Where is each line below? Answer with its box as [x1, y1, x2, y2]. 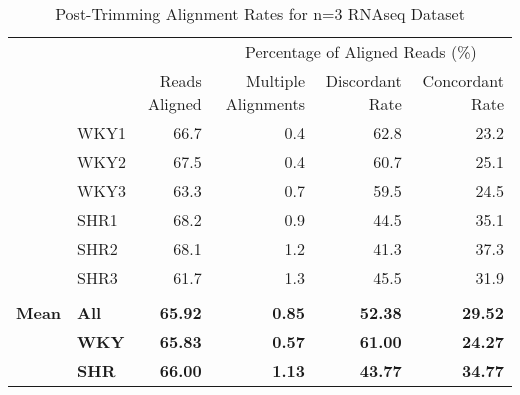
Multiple [245, 69, 306, 92]
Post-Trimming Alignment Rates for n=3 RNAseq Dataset [55, 2, 465, 25]
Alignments [225, 92, 306, 115]
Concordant [422, 69, 504, 92]
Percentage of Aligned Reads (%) [245, 40, 477, 63]
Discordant [325, 69, 402, 92]
